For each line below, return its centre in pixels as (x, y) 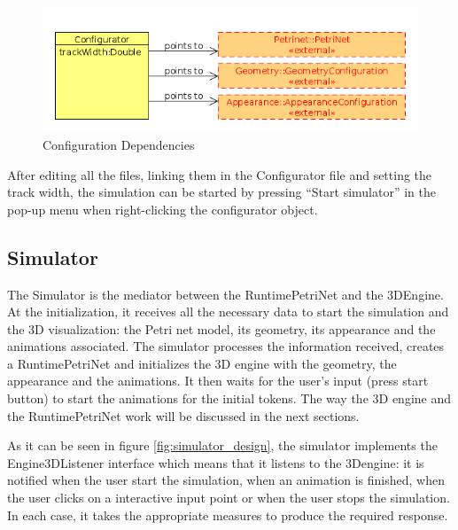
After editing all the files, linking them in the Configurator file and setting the (220, 174)
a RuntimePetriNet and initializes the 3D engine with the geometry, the (202, 363)
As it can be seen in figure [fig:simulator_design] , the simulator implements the (222, 445)
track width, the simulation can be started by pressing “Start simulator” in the (221, 192)
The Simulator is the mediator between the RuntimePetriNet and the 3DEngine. (225, 294)
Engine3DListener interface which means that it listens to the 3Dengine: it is (216, 462)
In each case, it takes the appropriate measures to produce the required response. (228, 514)
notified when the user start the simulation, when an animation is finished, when (226, 480)
